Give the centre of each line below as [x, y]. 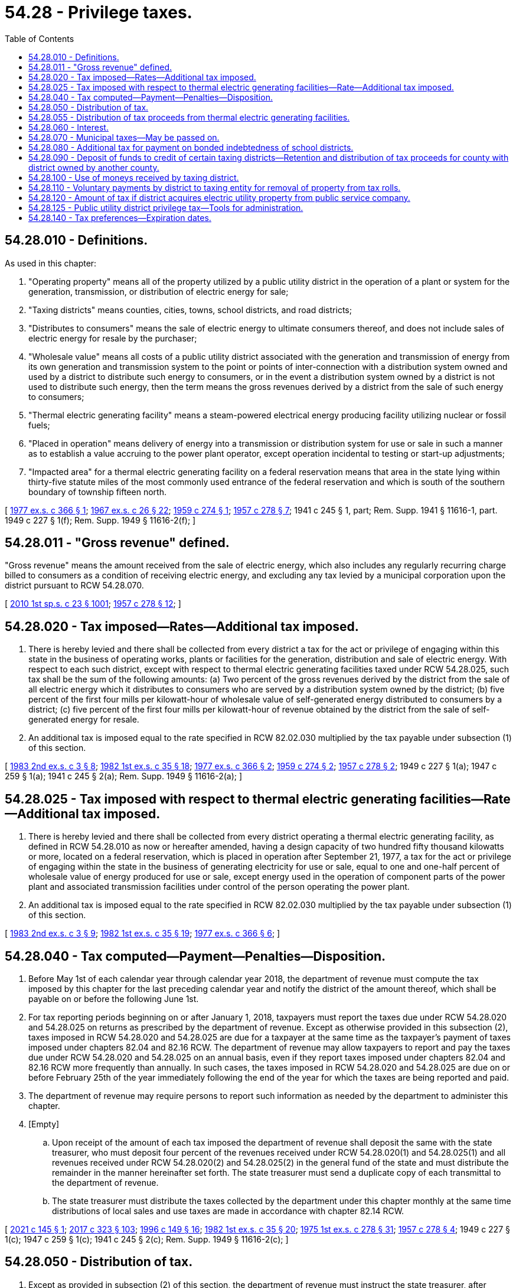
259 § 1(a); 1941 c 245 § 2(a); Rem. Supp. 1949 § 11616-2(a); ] [124, 776]
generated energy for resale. [84, 720]
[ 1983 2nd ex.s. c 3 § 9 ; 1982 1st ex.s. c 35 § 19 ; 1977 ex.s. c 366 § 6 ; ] [143, 934]
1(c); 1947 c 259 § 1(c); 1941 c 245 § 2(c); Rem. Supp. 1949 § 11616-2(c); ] [147, 1239]
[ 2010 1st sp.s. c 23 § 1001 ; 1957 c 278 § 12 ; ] [93, 604]
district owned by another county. [94, 167]
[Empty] [44, 1124]
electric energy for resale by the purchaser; [113, 338]
